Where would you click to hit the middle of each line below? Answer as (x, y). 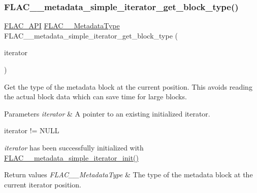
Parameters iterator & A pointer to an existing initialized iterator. (107, 113)
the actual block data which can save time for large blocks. (95, 96)
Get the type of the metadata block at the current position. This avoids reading (128, 86)
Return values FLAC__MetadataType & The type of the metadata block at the (128, 175)
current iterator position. (43, 184)
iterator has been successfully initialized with (74, 147)
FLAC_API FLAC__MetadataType (62, 26)
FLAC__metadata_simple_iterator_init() (72, 157)
